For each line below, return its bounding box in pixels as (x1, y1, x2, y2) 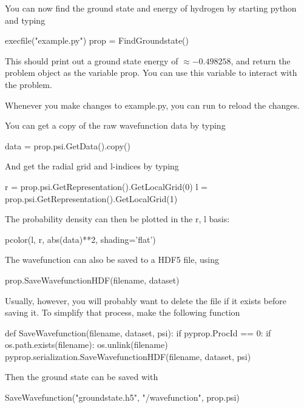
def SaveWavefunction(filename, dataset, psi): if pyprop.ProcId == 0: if (5, 326, 271, 339)
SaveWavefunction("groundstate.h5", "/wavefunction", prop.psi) (5, 391, 240, 404)
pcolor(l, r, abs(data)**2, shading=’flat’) (5, 233, 156, 245)
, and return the (231, 54, 291, 67)
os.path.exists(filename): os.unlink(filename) (5, 338, 168, 351)
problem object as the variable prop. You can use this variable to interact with (5, 66, 297, 79)
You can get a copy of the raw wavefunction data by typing (5, 119, 226, 132)
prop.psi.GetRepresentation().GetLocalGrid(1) (5, 192, 178, 205)
